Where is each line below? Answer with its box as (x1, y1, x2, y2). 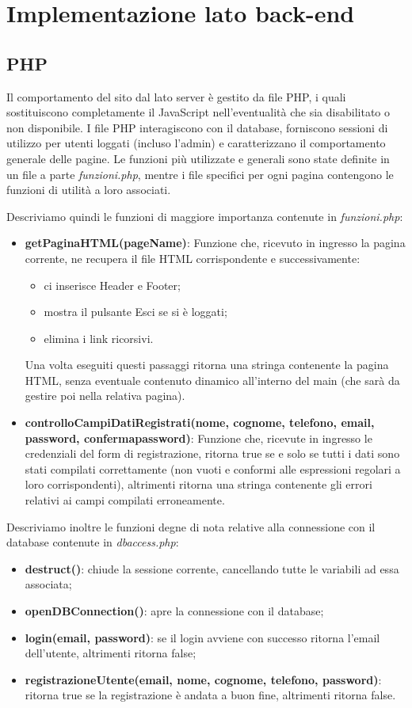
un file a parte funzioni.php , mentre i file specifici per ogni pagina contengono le (6, 166, 394, 182)
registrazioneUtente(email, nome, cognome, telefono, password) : (25, 671, 382, 687)
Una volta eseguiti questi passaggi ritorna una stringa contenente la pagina (25, 356, 389, 373)
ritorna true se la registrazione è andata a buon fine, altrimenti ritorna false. (25, 687, 396, 703)
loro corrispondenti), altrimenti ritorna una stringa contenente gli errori (25, 476, 372, 493)
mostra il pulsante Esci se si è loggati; (44, 303, 227, 320)
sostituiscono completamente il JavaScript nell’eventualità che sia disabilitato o (6, 104, 390, 120)
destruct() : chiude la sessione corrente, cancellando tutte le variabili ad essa (25, 560, 399, 577)
